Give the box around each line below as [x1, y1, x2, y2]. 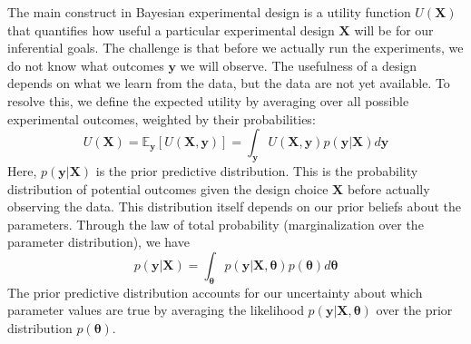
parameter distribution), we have [7, 232, 190, 251]
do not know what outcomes [7, 55, 164, 74]
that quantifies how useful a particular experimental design [7, 20, 335, 39]
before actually [347, 179, 430, 198]
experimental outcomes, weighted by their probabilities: [7, 109, 316, 128]
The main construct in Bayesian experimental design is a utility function [7, 3, 411, 21]
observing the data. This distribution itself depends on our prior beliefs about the [7, 197, 462, 216]
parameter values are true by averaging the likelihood [7, 300, 304, 319]
